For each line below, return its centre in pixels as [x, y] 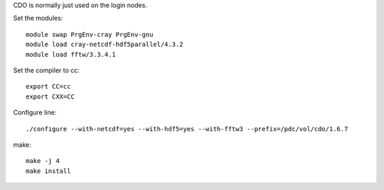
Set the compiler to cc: [46, 70]
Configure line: [35, 113]
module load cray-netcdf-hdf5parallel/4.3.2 [105, 45]
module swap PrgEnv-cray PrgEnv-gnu [90, 34]
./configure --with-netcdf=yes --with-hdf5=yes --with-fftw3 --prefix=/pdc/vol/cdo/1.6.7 [187, 129]
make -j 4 [43, 161]
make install [48, 171]
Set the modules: [38, 18]
